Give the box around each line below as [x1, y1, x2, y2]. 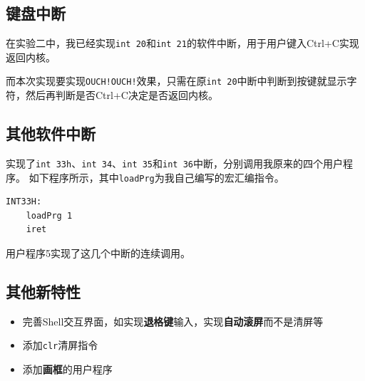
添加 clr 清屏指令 [22, 338, 98, 353]
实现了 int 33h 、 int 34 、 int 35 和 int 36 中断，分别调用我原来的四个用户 [6, 155, 343, 170]
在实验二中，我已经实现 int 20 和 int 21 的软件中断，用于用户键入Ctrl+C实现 [6, 36, 359, 51]
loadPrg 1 [26, 210, 73, 221]
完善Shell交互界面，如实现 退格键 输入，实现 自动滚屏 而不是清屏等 [22, 313, 324, 328]
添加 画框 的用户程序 [22, 362, 113, 377]
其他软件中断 [6, 122, 96, 145]
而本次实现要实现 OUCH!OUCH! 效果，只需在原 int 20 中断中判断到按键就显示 [6, 73, 347, 88]
